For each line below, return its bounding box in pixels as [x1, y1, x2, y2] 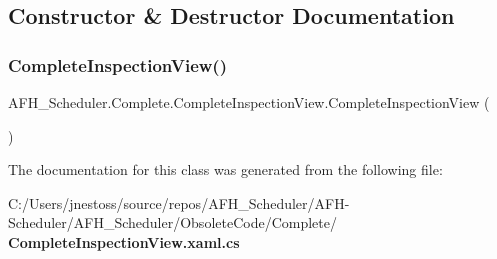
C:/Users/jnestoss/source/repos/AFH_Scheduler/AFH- [8, 192, 350, 213]
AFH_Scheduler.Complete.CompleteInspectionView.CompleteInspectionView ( [8, 92, 490, 112]
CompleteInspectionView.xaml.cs [8, 231, 240, 252]
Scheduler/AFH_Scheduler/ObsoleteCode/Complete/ [8, 212, 337, 233]
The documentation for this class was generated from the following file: [8, 159, 443, 180]
